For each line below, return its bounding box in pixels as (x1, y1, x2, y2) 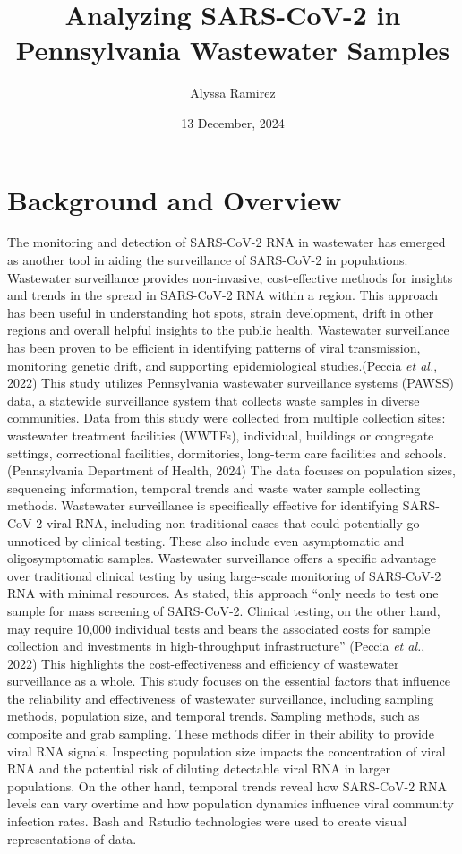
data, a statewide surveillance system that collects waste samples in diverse (7, 390, 420, 409)
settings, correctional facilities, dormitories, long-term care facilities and (7, 443, 401, 462)
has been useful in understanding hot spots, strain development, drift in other (7, 303, 434, 321)
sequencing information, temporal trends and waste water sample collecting (7, 478, 421, 497)
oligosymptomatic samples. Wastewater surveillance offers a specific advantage (7, 549, 436, 568)
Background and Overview (7, 181, 342, 218)
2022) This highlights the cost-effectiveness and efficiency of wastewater (7, 653, 399, 672)
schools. (404, 443, 447, 462)
